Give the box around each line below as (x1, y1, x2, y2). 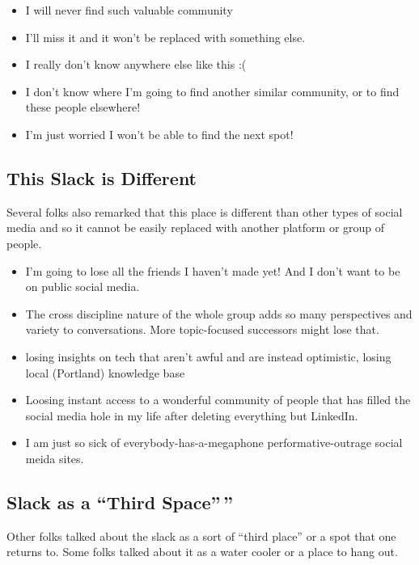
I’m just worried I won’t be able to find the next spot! (25, 125, 294, 142)
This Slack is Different (6, 165, 197, 190)
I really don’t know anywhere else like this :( (25, 56, 247, 73)
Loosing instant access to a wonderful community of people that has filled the (25, 391, 411, 408)
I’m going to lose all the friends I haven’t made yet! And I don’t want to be (25, 262, 400, 279)
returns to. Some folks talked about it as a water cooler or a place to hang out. (6, 543, 398, 560)
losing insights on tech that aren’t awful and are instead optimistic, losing (25, 348, 391, 365)
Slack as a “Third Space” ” (6, 489, 233, 514)
